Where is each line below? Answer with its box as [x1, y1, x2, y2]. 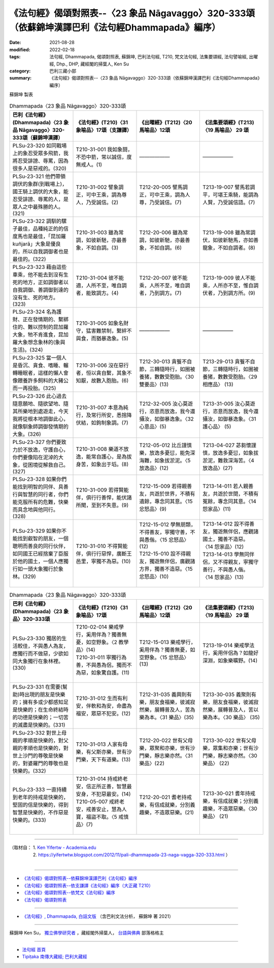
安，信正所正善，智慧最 [76, 783, 132, 790]
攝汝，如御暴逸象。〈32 [139, 415, 194, 422]
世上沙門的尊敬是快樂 [12, 752, 63, 759]
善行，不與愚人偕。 [202, 566, 249, 573]
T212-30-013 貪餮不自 [139, 358, 192, 365]
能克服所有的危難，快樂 [12, 498, 68, 505]
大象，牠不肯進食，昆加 [12, 331, 68, 338]
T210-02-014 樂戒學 [76, 624, 124, 631]
